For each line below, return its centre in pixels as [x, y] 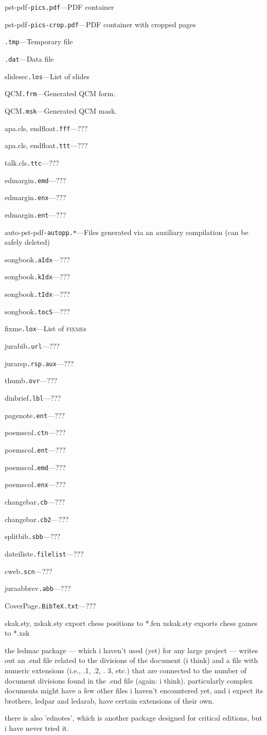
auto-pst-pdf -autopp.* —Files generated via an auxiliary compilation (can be [127, 232]
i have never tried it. [37, 728]
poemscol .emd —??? [35, 467]
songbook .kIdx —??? [37, 276]
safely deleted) [27, 242]
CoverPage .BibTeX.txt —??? [50, 605]
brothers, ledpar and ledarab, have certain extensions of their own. [110, 700]
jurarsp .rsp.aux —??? [39, 363]
